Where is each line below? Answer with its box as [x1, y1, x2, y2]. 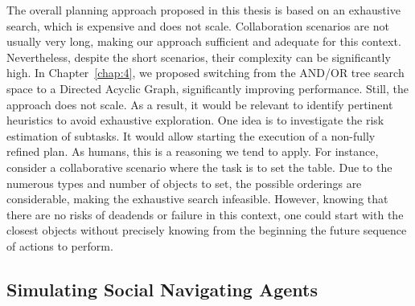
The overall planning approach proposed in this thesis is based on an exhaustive [6, 2, 401, 18]
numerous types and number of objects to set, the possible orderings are [6, 174, 362, 191]
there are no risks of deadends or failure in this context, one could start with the [6, 206, 404, 222]
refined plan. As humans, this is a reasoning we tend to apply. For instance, [6, 143, 379, 160]
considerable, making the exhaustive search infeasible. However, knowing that [6, 190, 388, 207]
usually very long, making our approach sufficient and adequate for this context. [6, 33, 401, 50]
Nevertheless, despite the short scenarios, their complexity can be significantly [6, 48, 391, 65]
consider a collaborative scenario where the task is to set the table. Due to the [6, 158, 392, 175]
